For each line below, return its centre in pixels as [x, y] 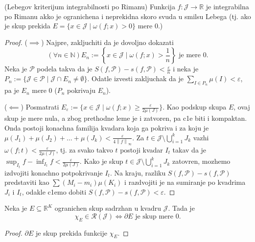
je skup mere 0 [157, 216]
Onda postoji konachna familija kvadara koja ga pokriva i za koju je [107, 127]
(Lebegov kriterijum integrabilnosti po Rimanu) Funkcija [90, 6]
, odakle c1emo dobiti [54, 191]
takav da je [189, 149]
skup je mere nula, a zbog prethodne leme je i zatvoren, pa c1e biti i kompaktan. [126, 118]
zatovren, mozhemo [201, 161]
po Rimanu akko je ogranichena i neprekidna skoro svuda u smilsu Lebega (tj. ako [128, 16]
